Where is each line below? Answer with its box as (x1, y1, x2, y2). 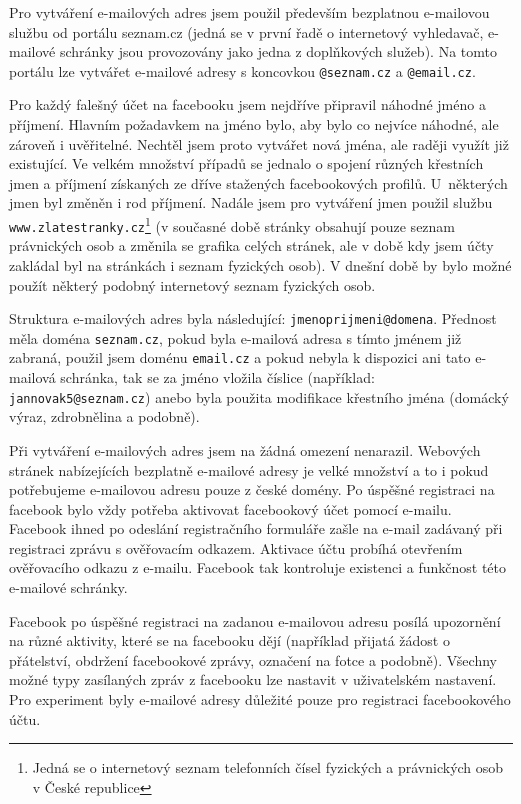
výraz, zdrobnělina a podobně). (9, 406, 200, 427)
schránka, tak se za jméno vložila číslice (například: (60, 367, 375, 388)
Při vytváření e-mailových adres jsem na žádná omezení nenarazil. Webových (9, 439, 481, 460)
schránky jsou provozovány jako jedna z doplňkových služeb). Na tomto (59, 41, 497, 62)
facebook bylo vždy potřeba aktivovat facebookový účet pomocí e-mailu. (9, 498, 452, 519)
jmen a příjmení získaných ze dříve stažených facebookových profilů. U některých (9, 172, 508, 193)
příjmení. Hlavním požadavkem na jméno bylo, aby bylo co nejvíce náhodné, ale (9, 114, 499, 135)
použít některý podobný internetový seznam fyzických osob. (9, 274, 376, 295)
